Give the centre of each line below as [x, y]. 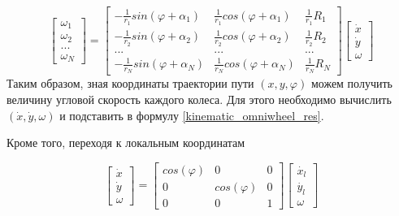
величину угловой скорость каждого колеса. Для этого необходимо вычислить [199, 99]
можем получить [351, 83]
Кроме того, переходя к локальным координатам [126, 143]
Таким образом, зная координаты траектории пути [130, 83]
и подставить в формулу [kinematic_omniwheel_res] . [192, 115]
